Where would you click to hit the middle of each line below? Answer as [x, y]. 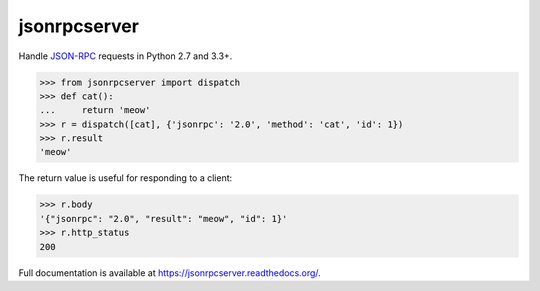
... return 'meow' [95, 110]
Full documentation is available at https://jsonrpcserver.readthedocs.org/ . [170, 272]
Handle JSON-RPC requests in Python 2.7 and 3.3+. [125, 56]
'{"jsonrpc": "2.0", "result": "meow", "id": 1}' [163, 218]
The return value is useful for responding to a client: [125, 178]
